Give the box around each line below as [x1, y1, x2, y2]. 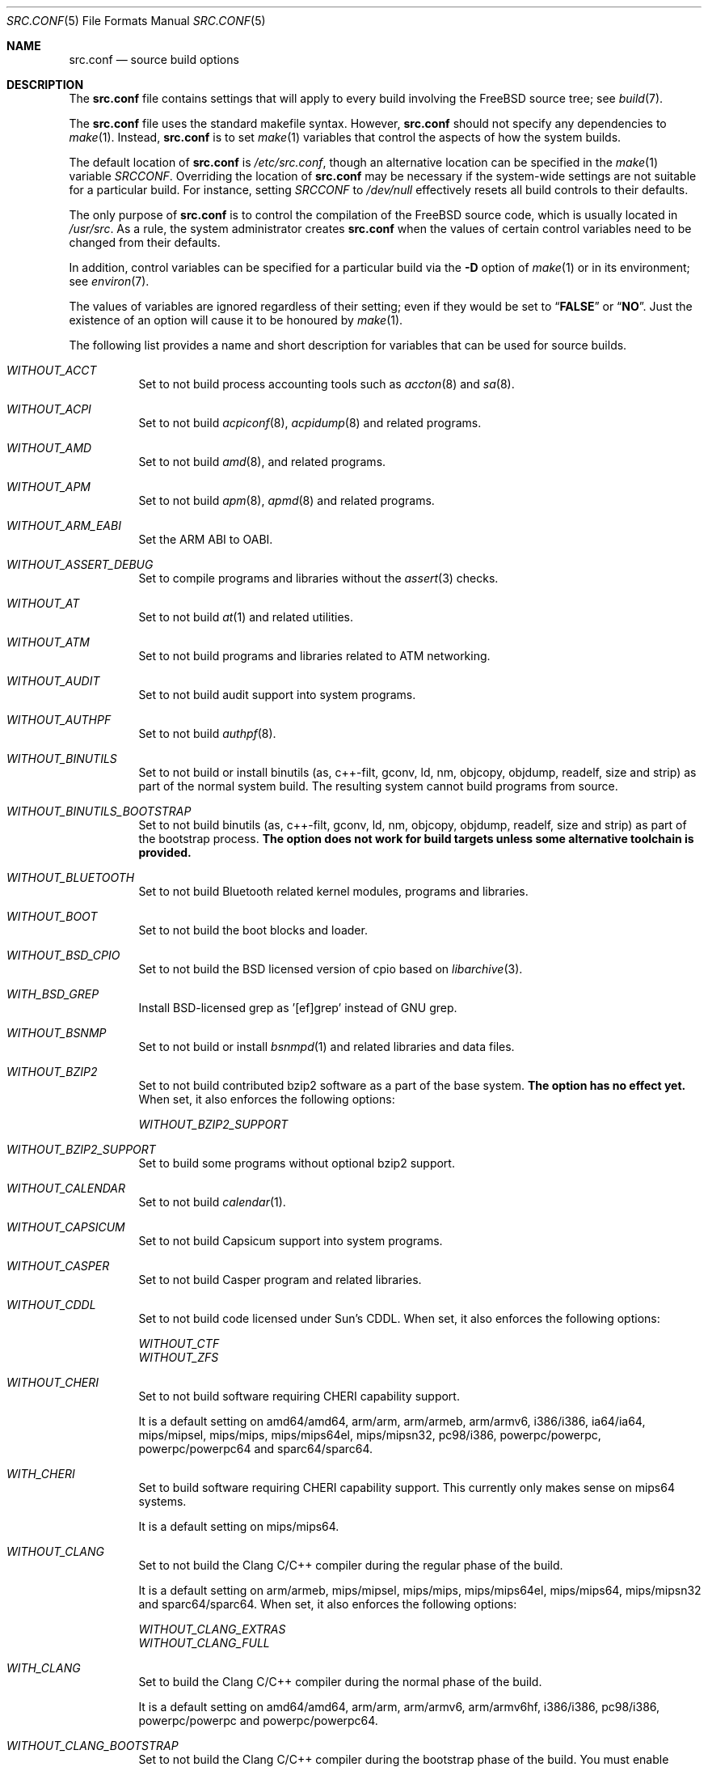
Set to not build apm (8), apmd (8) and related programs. [138, 494, 435, 507]
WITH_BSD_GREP [6, 987, 99, 1001]
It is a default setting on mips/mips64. [138, 1519, 339, 1533]
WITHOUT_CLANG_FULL [138, 1636, 270, 1650]
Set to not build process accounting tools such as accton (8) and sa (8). [138, 377, 515, 391]
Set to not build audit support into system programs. [138, 688, 416, 701]
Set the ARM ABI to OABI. [138, 532, 273, 546]
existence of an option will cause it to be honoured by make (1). [69, 313, 403, 327]
